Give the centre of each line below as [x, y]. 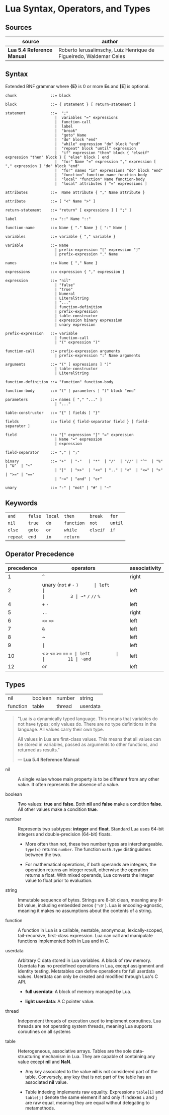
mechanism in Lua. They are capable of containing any [98, 1057]
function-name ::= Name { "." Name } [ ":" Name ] [66, 228]
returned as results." [39, 750]
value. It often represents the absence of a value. [69, 785]
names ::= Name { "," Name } [52, 263]
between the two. [43, 855]
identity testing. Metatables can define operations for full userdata [86, 971]
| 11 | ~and [67, 659]
